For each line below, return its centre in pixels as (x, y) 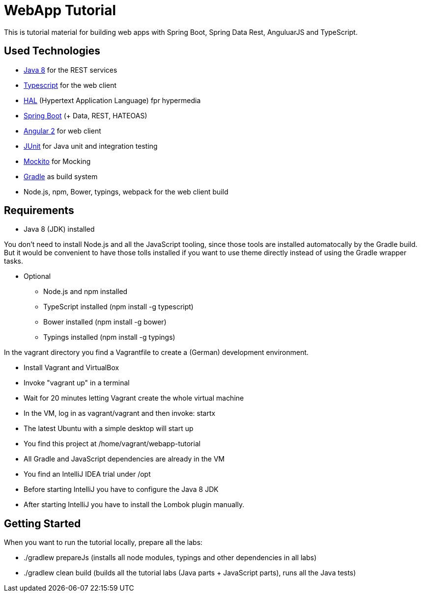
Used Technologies (52, 51)
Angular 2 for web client (62, 131)
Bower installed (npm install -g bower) (105, 322)
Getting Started (42, 523)
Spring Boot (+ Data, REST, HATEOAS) (85, 115)
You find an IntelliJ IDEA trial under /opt (87, 474)
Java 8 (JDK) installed (59, 229)
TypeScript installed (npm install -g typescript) (118, 307)
